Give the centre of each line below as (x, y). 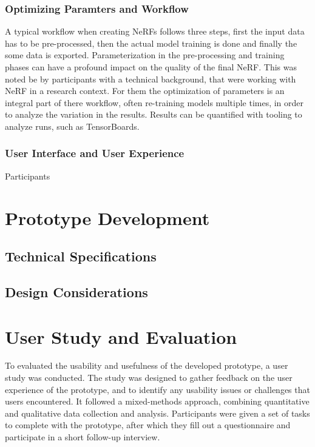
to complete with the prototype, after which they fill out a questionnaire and (148, 425)
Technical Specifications (81, 256)
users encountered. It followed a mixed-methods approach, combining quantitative (157, 401)
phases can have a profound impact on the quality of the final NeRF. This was (151, 67)
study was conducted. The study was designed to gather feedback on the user (149, 378)
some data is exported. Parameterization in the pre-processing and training (145, 55)
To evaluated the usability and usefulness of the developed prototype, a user (147, 365)
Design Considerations (76, 291)
